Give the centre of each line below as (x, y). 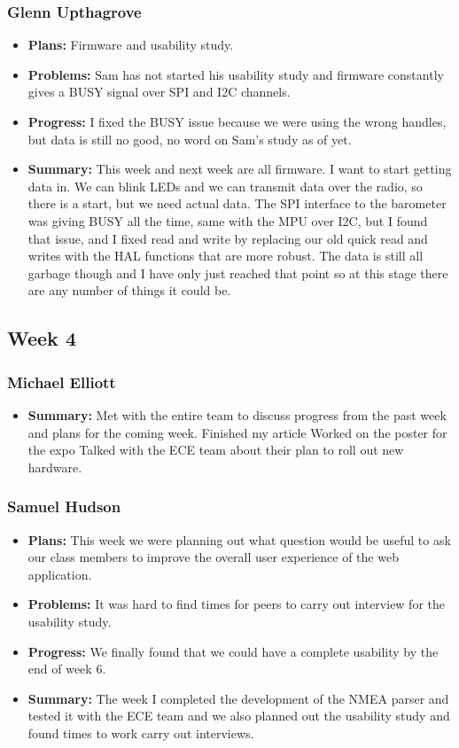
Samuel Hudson (64, 506)
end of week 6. (67, 669)
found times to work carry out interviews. (141, 732)
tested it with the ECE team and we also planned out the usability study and (239, 716)
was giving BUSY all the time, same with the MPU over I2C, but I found (228, 220)
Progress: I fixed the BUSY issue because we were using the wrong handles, (237, 121)
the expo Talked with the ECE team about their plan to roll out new (216, 450)
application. (60, 574)
